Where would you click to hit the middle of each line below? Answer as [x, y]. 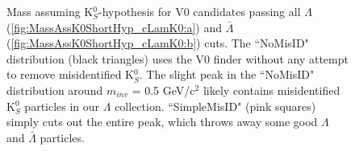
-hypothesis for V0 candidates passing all [200, 11]
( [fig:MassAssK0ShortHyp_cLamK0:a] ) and [114, 27]
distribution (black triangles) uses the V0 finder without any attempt [177, 58]
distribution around [55, 90]
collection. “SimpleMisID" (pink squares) [215, 106]
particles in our [62, 106]
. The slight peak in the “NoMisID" [227, 74]
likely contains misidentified [271, 90]
